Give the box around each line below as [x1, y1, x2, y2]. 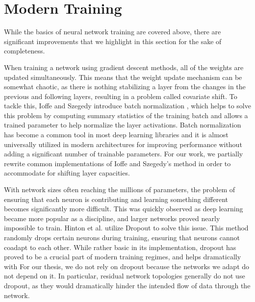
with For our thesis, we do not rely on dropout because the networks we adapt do [4, 261, 250, 271]
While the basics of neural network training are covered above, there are [4, 26, 221, 37]
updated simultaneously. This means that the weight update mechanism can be [4, 72, 242, 82]
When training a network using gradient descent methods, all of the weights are [4, 62, 244, 72]
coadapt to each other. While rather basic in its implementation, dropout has [4, 242, 236, 252]
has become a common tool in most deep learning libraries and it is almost [4, 129, 229, 140]
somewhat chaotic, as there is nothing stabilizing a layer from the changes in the [4, 81, 246, 92]
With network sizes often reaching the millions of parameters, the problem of [4, 184, 235, 195]
